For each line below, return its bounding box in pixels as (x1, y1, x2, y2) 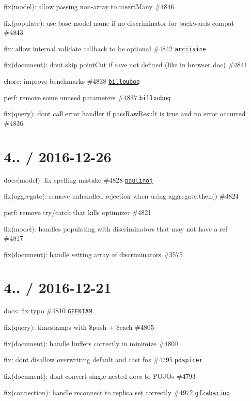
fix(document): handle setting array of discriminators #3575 (4, 249, 183, 259)
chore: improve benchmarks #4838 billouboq (4, 76, 140, 86)
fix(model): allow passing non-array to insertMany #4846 (4, 1, 174, 11)
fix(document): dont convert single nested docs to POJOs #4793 (4, 370, 196, 381)
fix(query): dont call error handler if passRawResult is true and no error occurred (4, 108, 246, 119)
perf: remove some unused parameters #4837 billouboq (4, 92, 171, 102)
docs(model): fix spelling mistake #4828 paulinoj (4, 174, 153, 185)
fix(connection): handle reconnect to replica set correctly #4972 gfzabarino (4, 387, 230, 397)
